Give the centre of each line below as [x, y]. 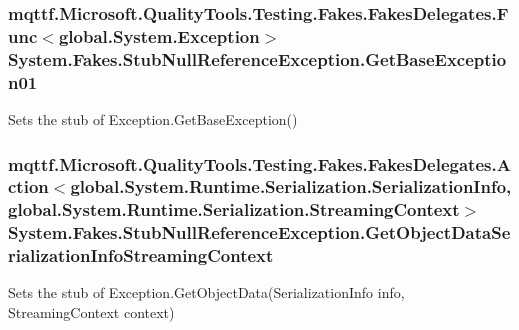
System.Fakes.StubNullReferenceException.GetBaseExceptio [257, 58]
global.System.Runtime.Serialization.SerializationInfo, [291, 186]
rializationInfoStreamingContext [141, 255]
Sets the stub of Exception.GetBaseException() [153, 118]
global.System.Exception [159, 35]
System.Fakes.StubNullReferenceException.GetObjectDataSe [259, 232]
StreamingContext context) [91, 312]
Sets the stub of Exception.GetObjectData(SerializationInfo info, [206, 292]
